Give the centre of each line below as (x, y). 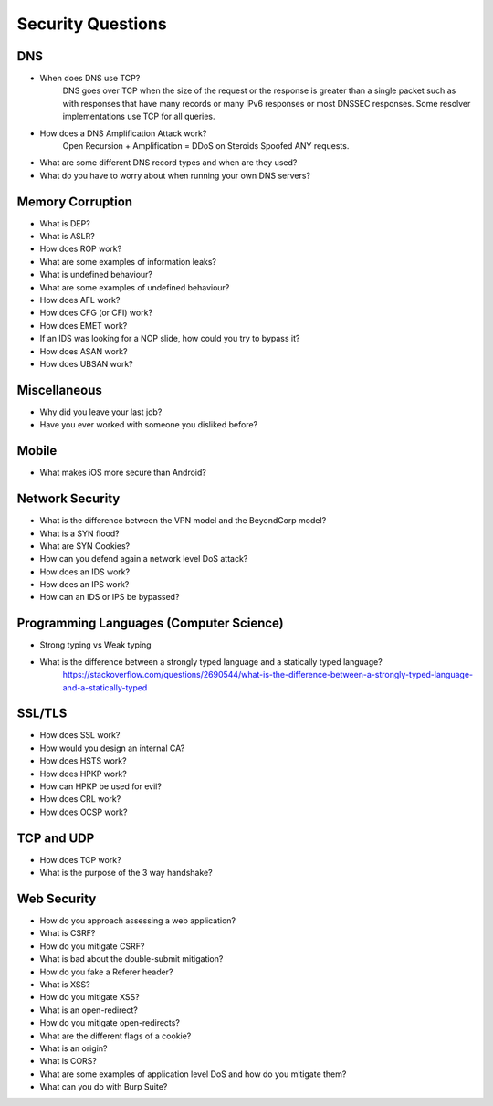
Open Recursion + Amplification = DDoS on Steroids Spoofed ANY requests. (206, 146)
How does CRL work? (80, 799)
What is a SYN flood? (80, 533)
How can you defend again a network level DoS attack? (144, 559)
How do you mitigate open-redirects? (110, 1023)
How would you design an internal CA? (112, 748)
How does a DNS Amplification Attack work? (123, 133)
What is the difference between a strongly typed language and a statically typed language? (211, 661)
